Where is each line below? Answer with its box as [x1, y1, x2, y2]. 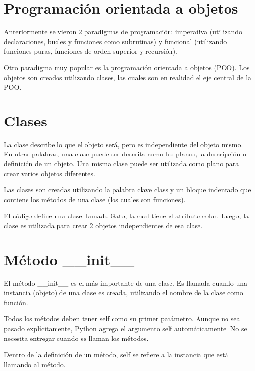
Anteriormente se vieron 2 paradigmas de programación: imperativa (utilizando [4, 27, 242, 37]
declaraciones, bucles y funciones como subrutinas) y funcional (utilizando [4, 36, 227, 46]
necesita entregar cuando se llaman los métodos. [4, 333, 149, 343]
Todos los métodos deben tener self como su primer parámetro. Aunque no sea [4, 313, 240, 324]
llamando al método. [4, 359, 66, 369]
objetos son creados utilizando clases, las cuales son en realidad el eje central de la [4, 72, 252, 82]
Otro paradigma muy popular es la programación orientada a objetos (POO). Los [4, 62, 250, 72]
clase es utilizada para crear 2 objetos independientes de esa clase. [4, 220, 203, 230]
